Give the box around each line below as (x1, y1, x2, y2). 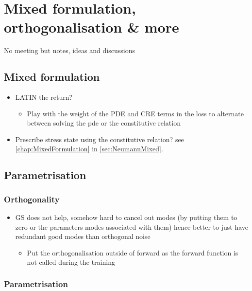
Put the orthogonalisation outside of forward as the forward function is (27, 247, 238, 257)
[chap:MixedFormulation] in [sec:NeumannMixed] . (15, 144, 163, 154)
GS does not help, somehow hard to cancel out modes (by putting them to (15, 212, 237, 222)
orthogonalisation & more (4, 17, 179, 37)
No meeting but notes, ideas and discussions (4, 45, 135, 55)
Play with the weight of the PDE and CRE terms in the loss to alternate (27, 108, 244, 118)
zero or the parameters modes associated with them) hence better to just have (15, 221, 249, 232)
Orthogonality (4, 193, 60, 205)
